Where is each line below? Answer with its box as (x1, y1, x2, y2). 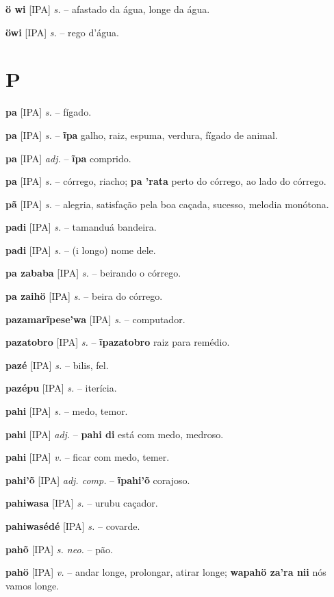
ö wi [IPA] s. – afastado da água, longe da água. (5, 2, 210, 16)
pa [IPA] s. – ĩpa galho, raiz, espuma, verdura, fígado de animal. (5, 127, 278, 142)
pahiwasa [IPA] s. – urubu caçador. (5, 496, 158, 510)
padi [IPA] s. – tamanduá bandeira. (5, 220, 157, 234)
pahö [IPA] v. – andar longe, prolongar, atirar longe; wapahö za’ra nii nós (5, 565, 326, 579)
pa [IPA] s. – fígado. (5, 105, 92, 119)
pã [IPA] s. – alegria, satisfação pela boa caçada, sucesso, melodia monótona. (5, 196, 329, 211)
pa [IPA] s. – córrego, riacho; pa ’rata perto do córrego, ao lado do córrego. (5, 174, 326, 188)
